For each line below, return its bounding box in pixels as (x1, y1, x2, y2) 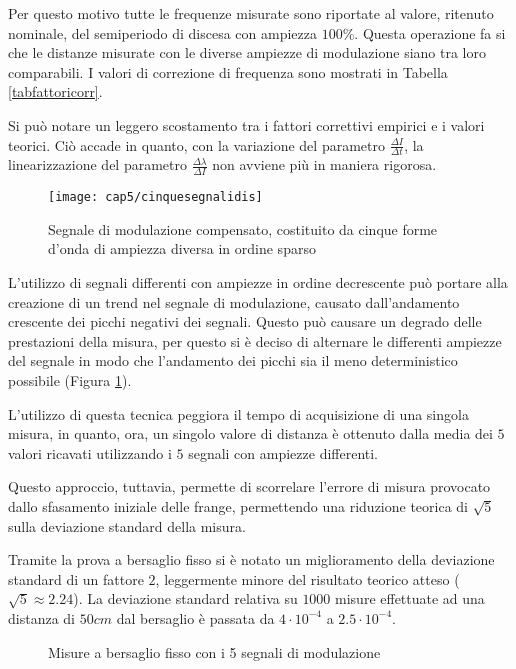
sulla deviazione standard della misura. (8, 515, 246, 536)
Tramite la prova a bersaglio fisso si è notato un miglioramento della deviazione (8, 549, 495, 570)
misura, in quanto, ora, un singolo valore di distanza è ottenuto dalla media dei (8, 423, 493, 444)
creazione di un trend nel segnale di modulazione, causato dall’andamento (8, 291, 460, 312)
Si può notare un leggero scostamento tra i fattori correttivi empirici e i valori (8, 114, 485, 135)
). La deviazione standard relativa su (73, 588, 298, 609)
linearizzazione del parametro (8, 154, 188, 175)
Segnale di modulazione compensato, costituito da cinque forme (48, 218, 438, 239)
